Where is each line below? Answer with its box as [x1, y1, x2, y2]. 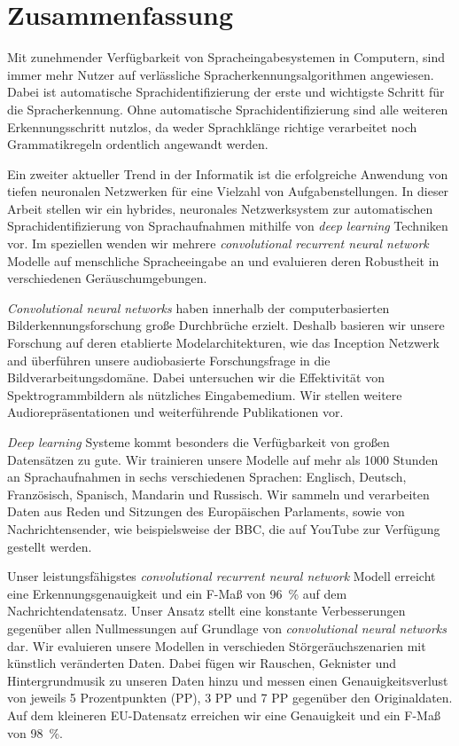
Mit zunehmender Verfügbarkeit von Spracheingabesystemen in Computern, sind [7, 48, 445, 67]
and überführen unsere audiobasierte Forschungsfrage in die [7, 350, 331, 369]
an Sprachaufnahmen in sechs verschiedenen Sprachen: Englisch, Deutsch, [7, 467, 407, 486]
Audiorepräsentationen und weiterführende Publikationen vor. [7, 403, 344, 421]
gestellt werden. [7, 537, 92, 555]
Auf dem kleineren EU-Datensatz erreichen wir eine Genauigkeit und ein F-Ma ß [7, 705, 440, 724]
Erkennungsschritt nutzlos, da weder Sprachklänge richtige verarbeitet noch [7, 117, 417, 136]
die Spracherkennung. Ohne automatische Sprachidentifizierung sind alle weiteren [7, 99, 448, 118]
